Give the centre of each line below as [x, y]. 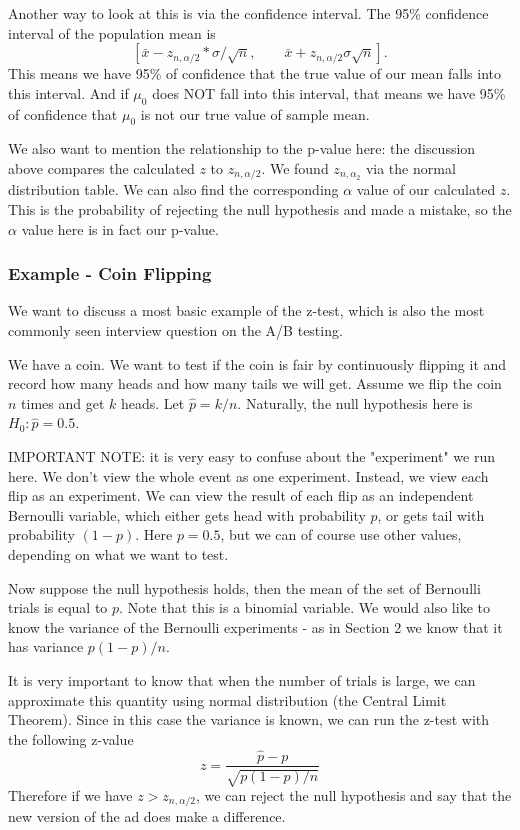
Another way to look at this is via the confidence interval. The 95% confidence [248, 13]
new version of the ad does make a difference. [147, 816]
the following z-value [71, 738]
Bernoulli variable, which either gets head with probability [187, 514]
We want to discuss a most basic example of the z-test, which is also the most [246, 310]
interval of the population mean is [112, 32]
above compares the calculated [101, 167]
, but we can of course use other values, [341, 534]
